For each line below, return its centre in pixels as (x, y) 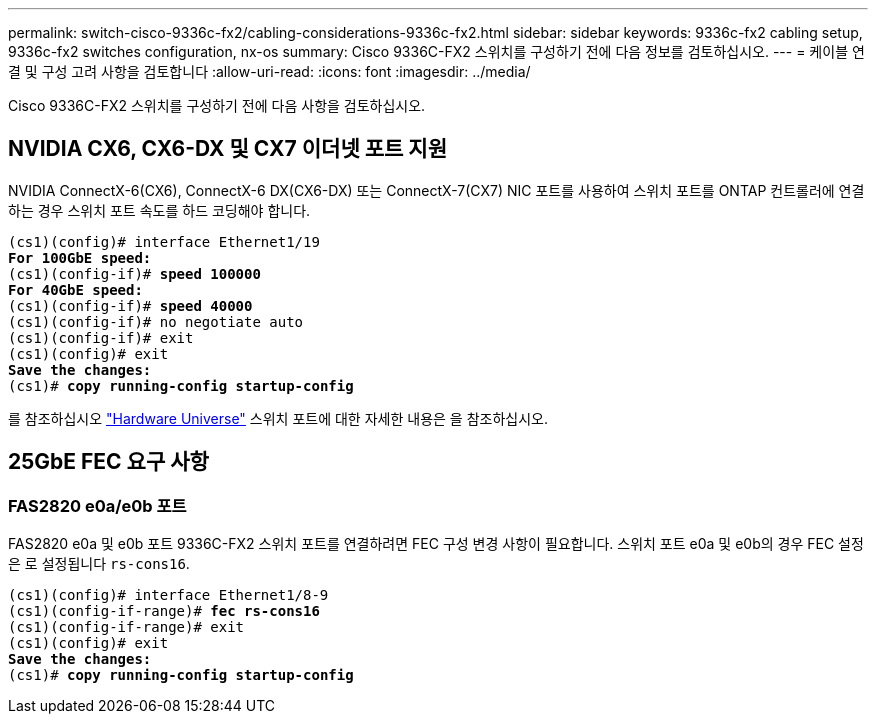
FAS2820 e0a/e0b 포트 (97, 505)
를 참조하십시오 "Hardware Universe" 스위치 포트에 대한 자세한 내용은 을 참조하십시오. (278, 418)
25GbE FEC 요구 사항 (108, 462)
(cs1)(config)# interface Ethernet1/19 (164, 241)
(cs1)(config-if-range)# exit (126, 627)
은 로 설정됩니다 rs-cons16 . (99, 564)
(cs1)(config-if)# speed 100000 (134, 273)
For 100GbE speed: (80, 257)
